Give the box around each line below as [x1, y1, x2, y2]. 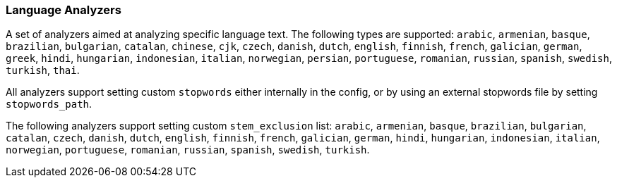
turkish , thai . [6, 64, 80, 77]
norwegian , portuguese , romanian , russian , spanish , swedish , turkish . [6, 144, 370, 156]
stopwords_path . [6, 98, 92, 111]
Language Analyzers [6, 3, 121, 17]
